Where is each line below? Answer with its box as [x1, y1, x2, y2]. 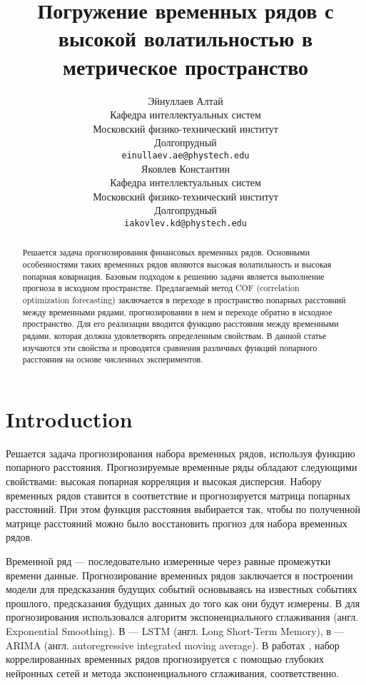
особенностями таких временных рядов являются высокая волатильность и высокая [22, 258, 332, 270]
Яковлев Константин [141, 161, 230, 176]
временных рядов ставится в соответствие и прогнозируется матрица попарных [6, 487, 351, 502]
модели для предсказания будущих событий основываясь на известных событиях [6, 582, 357, 597]
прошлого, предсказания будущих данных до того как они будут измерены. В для [6, 595, 360, 610]
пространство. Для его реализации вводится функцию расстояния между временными [22, 318, 339, 330]
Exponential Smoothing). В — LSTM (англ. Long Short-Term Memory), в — [6, 623, 345, 638]
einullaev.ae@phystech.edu [121, 150, 250, 161]
